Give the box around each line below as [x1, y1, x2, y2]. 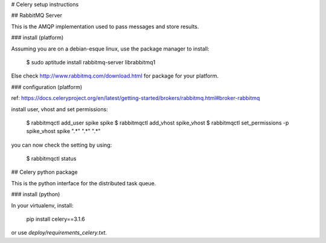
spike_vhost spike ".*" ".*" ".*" [26, 128, 101, 135]
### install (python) [11, 191, 60, 198]
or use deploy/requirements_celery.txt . [11, 229, 107, 236]
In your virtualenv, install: [11, 201, 74, 209]
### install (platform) [11, 34, 64, 42]
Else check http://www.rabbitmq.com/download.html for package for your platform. [11, 72, 219, 79]
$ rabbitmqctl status [26, 155, 77, 162]
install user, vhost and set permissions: [11, 105, 108, 112]
